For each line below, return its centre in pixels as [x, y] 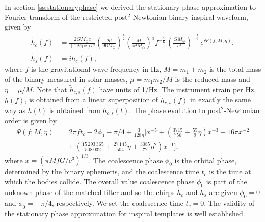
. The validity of [229, 202]
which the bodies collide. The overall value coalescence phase [100, 181]
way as [15, 110]
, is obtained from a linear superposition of [91, 100]
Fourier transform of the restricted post [66, 17]
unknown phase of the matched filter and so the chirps [90, 192]
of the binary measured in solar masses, [66, 79]
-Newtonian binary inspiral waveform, [189, 17]
